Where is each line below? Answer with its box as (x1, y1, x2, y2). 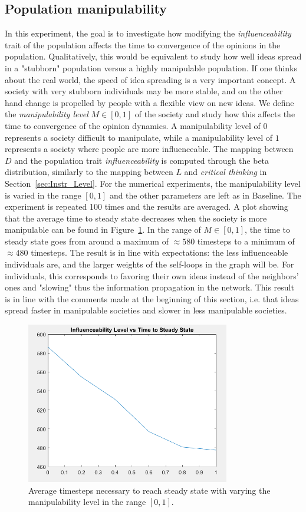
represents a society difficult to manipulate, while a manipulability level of (5, 131, 273, 143)
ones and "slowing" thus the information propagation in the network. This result (5, 281, 294, 293)
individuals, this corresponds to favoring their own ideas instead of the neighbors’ (5, 269, 299, 282)
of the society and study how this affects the (134, 108, 295, 120)
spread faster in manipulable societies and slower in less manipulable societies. (5, 304, 287, 316)
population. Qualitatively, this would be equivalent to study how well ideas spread (5, 50, 302, 62)
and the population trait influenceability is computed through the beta (14, 154, 269, 166)
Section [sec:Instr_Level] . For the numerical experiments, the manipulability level (5, 177, 301, 189)
